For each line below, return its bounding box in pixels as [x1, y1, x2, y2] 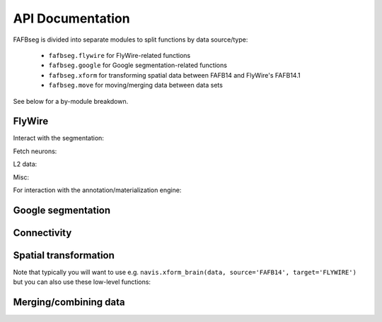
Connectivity [13, 227, 72, 239]
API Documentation [13, 11, 130, 26]
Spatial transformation [13, 249, 115, 261]
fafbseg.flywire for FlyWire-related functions [48, 51, 191, 59]
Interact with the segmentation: [13, 134, 104, 143]
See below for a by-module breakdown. [13, 97, 129, 105]
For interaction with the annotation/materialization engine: [13, 186, 182, 194]
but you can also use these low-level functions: [13, 278, 151, 286]
